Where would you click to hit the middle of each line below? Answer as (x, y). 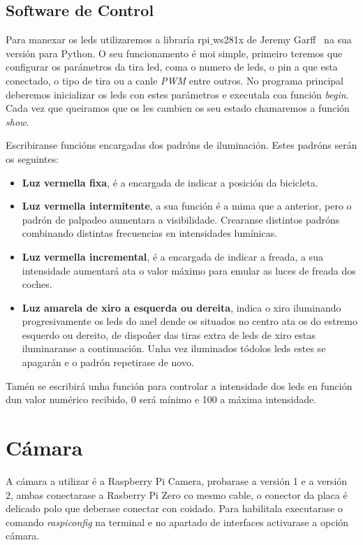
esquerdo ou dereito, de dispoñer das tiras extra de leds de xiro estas (169, 334)
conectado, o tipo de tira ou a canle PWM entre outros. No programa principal (175, 80)
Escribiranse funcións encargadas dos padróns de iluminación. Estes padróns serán (181, 145)
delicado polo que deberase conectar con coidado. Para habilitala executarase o (175, 508)
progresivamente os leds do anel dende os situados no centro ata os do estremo (190, 321)
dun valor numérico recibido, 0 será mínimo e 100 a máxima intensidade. (161, 399)
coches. (37, 284)
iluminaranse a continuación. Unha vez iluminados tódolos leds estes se (174, 348)
